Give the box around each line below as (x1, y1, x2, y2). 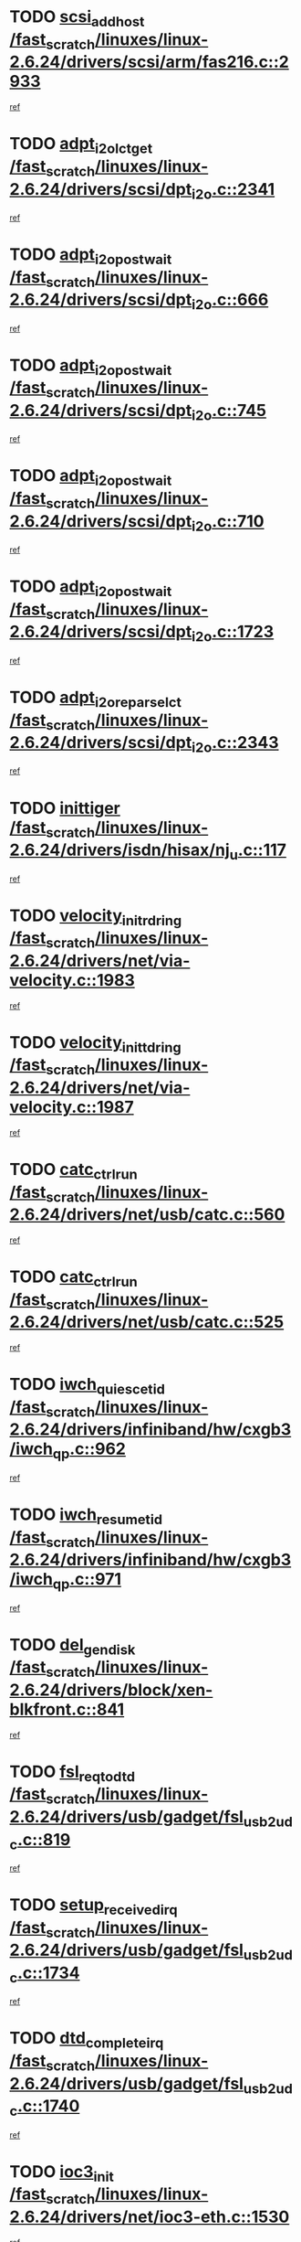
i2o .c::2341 (191, 178, 275, 203)
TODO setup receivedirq (9, 1895, 178, 1918)
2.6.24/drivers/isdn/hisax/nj (9, 839, 230, 860)
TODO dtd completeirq (9, 2028, 164, 2052)
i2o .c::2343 (191, 732, 279, 756)
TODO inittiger (9, 797, 120, 818)
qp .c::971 (52, 1569, 121, 1593)
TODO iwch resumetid (9, 1504, 162, 1528)
